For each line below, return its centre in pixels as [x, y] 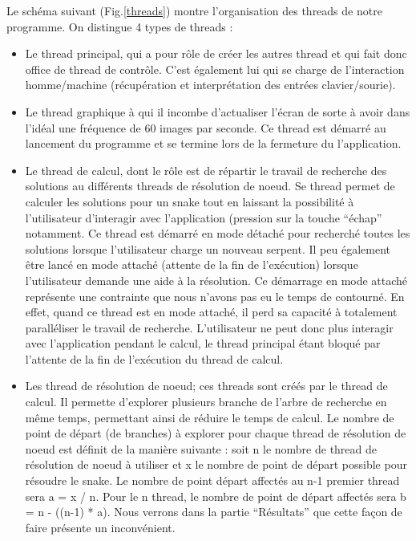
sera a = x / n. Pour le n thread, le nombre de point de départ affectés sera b [216, 496]
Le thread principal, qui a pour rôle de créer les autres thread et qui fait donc [216, 53]
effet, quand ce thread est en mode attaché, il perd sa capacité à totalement [211, 312]
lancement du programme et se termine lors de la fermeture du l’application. [213, 143]
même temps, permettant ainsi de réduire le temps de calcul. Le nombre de [210, 417]
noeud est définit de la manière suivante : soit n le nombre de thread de [201, 448]
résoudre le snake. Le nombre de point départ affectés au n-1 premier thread [212, 480]
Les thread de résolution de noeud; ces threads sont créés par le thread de [206, 386]
